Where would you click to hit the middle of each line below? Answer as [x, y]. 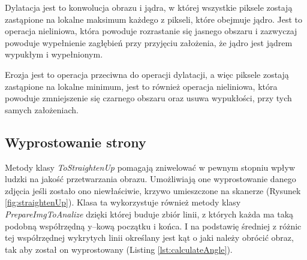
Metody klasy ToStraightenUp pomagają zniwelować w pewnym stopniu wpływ [150, 167]
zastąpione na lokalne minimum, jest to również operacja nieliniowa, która [141, 86]
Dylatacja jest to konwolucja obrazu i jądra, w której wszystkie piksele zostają [149, 7]
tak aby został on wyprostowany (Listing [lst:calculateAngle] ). [119, 249]
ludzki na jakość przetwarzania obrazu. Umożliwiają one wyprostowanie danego [151, 179]
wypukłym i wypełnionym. [54, 54]
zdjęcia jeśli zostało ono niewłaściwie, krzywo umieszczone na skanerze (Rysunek [153, 190]
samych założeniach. [42, 109]
